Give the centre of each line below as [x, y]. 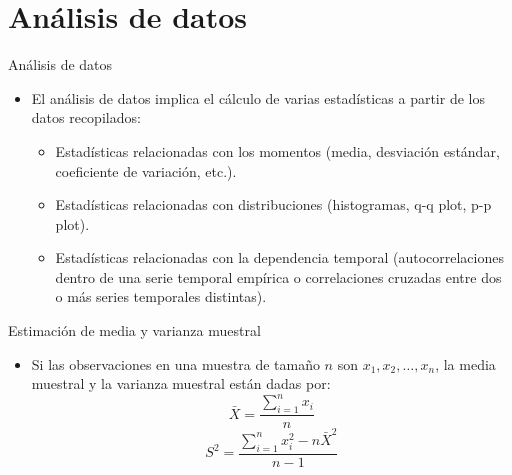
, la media [465, 363]
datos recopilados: [86, 117]
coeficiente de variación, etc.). [146, 170]
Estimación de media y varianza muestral [134, 330]
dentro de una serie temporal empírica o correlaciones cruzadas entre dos [278, 276]
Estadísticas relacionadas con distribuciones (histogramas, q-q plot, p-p [273, 204]
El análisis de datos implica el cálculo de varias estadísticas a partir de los [258, 97]
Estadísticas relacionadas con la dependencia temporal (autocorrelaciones [279, 257]
